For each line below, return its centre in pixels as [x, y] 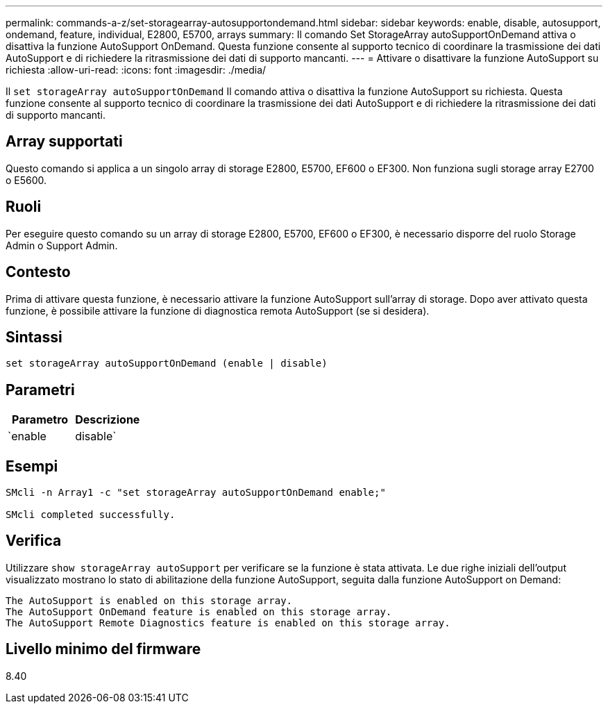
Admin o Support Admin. [62, 245]
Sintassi [34, 337]
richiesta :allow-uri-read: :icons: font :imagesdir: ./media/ [136, 70]
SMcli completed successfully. [91, 515]
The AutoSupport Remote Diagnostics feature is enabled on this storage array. [228, 623]
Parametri [40, 390]
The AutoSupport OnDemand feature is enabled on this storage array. [199, 611]
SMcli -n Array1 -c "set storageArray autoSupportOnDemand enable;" [196, 493]
